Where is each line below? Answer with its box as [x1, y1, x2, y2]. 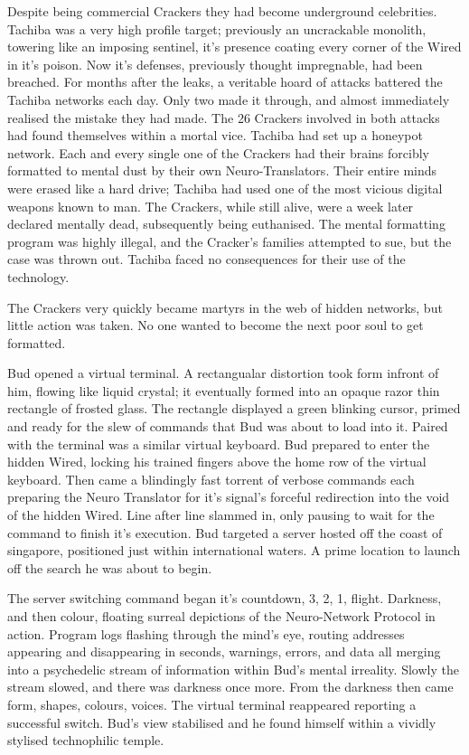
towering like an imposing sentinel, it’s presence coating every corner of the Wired [7, 37, 462, 56]
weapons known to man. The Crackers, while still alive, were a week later [7, 196, 414, 215]
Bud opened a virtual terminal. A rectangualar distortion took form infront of [7, 363, 439, 382]
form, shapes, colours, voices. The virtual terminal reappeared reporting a [7, 694, 417, 713]
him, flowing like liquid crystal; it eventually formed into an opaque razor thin [7, 381, 440, 400]
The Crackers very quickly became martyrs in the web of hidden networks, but [7, 297, 443, 316]
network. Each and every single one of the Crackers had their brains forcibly [7, 143, 429, 162]
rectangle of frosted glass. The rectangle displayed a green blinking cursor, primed [7, 399, 461, 418]
